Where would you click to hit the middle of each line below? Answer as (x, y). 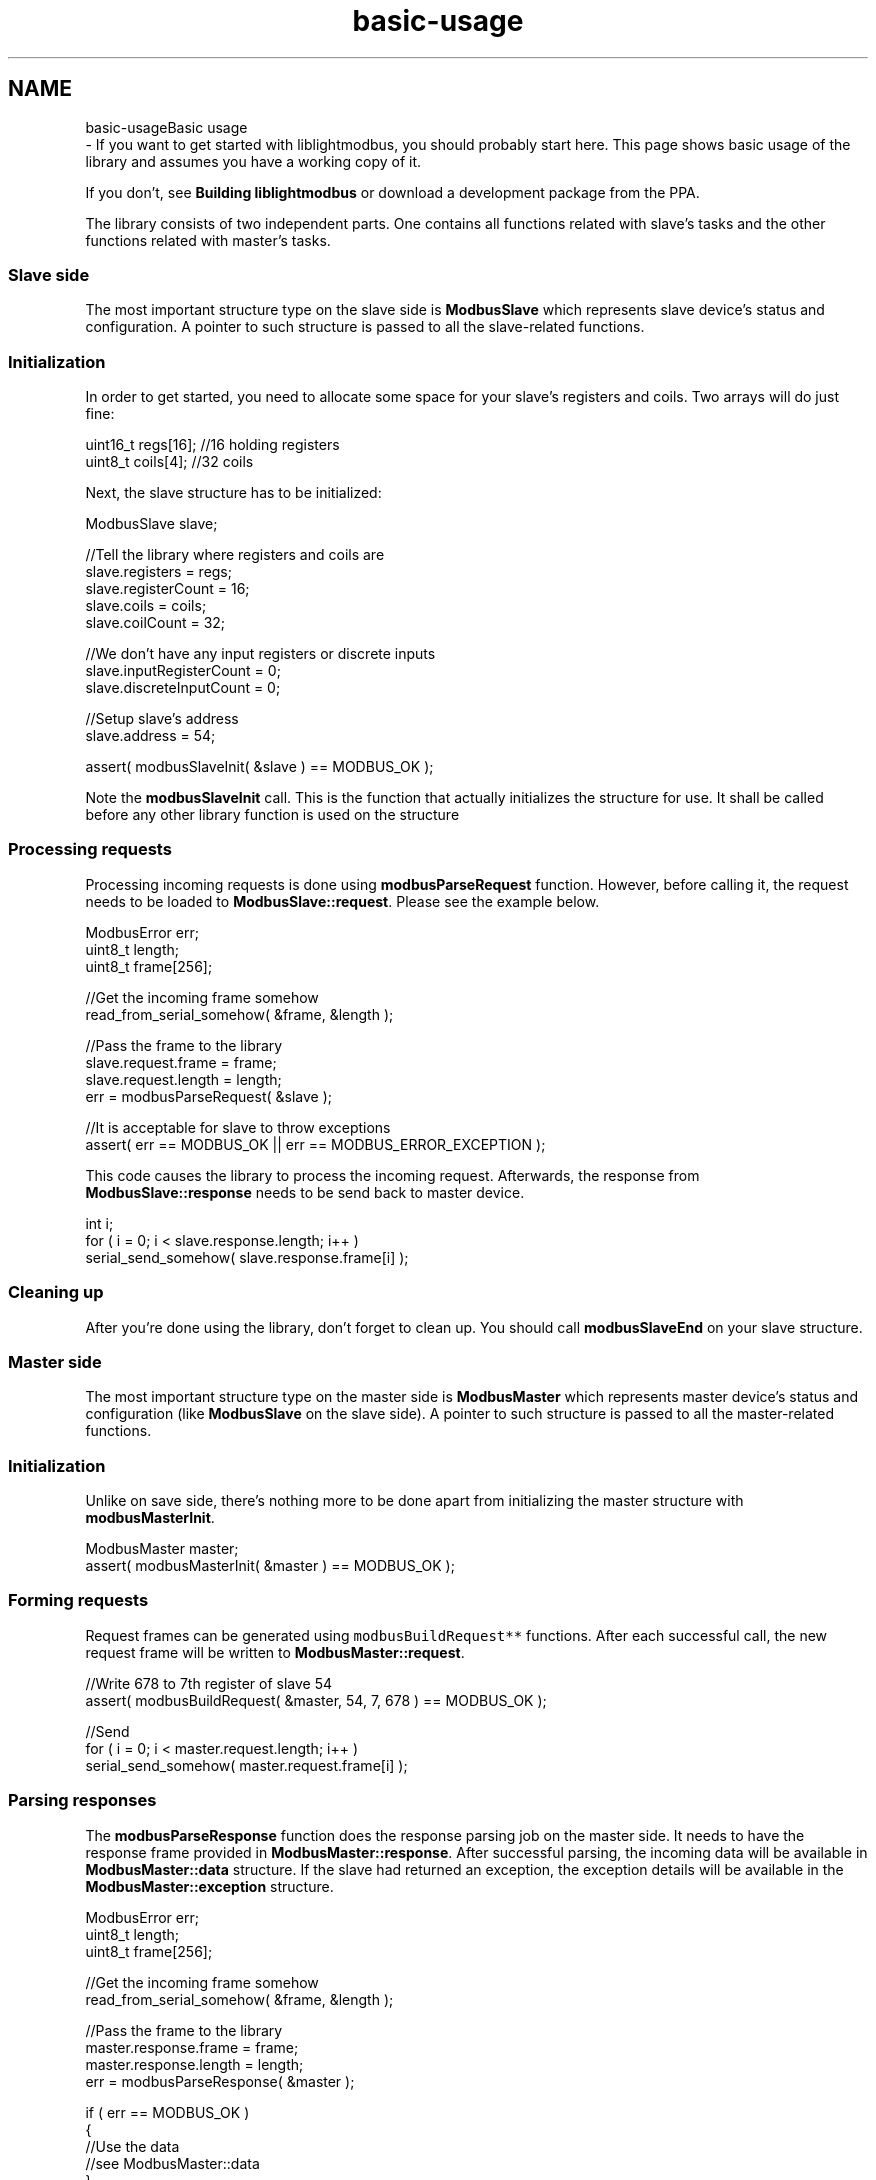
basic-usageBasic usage (166, 127)
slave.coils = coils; (146, 606)
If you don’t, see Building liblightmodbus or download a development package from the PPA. (392, 192)
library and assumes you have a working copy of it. (253, 161)
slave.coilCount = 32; (155, 623)
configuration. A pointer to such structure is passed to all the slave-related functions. (365, 327)
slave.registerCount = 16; (167, 589)
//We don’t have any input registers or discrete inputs (260, 654)
